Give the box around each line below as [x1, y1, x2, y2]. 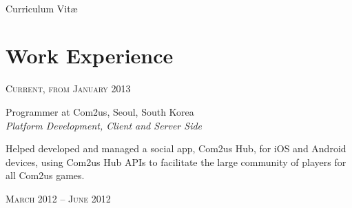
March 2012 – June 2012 [6, 191, 111, 205]
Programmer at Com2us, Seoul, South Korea [6, 104, 194, 118]
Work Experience [6, 41, 174, 70]
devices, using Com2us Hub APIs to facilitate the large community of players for [6, 154, 346, 169]
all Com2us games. [6, 168, 85, 183]
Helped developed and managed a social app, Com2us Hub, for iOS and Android [6, 141, 346, 156]
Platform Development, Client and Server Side [6, 118, 203, 132]
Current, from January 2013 [6, 81, 131, 96]
